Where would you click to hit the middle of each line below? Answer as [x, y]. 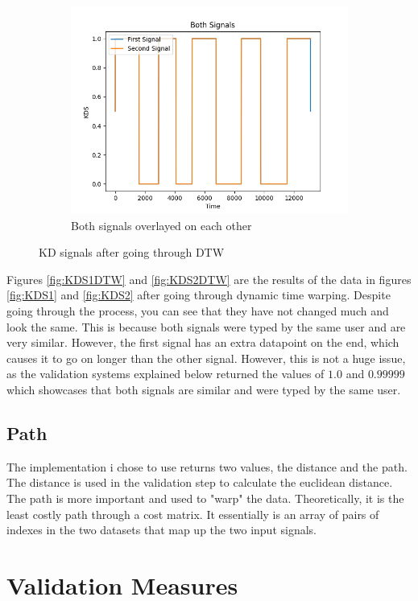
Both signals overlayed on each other [161, 225]
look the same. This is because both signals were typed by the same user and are [206, 326]
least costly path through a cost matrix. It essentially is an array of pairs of [193, 514]
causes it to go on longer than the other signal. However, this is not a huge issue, [206, 358]
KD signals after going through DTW [132, 252]
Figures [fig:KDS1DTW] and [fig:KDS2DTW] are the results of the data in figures [209, 279]
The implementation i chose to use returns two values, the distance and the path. [207, 466]
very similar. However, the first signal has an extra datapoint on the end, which [203, 342]
